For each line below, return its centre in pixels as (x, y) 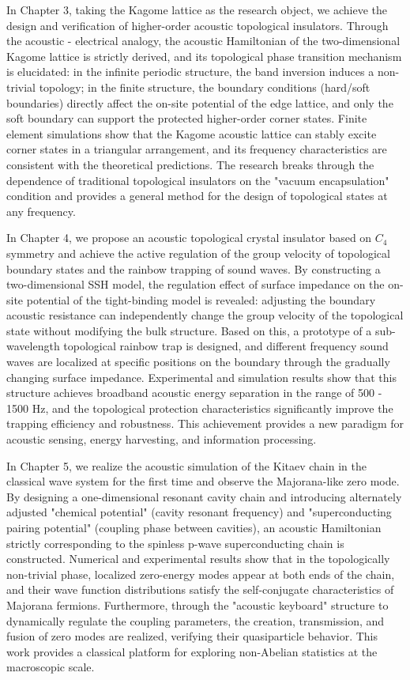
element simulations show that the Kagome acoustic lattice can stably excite (192, 133)
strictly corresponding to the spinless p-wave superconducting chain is (175, 543)
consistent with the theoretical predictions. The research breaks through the (190, 164)
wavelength (33, 346)
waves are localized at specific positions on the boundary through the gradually (198, 362)
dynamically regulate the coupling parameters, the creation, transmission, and (196, 620)
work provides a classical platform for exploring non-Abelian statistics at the (192, 651)
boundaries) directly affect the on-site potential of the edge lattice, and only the (200, 102)
